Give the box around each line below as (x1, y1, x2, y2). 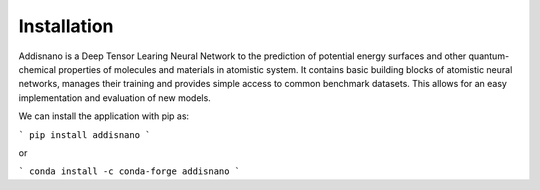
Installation (18, 15, 114, 37)
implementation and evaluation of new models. (18, 91, 212, 104)
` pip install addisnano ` (18, 129, 151, 140)
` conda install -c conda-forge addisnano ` (18, 166, 241, 177)
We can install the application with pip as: (18, 110, 190, 122)
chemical (18, 63, 57, 75)
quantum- (468, 50, 510, 62)
